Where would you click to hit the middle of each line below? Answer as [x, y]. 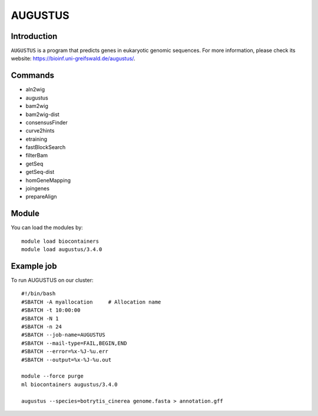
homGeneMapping [48, 180]
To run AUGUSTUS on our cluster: [52, 280]
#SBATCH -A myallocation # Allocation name [91, 302]
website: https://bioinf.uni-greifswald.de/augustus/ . [73, 58]
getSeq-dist [40, 172]
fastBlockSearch [46, 147]
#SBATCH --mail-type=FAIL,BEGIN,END [74, 343]
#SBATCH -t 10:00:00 [51, 310]
